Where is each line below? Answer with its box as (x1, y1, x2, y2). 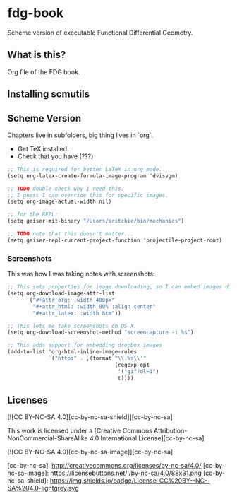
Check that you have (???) (17, 152, 94, 160)
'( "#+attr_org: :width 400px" (25, 296, 115, 303)
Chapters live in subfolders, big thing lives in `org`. (7, 131, 154, 139)
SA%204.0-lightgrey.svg (7, 484, 79, 493)
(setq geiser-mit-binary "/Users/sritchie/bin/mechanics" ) (7, 218, 185, 225)
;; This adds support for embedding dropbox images (7, 341, 162, 349)
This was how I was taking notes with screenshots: (7, 270, 155, 278)
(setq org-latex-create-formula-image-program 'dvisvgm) (7, 172, 178, 180)
